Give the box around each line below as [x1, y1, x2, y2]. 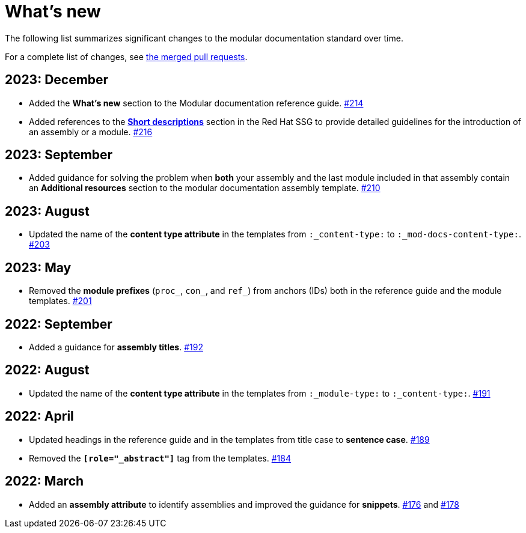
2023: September [5, 147, 113, 163]
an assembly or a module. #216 [29, 126, 153, 137]
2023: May [5, 260, 72, 275]
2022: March [5, 474, 84, 489]
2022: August [5, 362, 90, 378]
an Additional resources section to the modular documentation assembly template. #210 [29, 183, 381, 193]
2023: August [5, 203, 90, 219]
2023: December [5, 72, 109, 88]
